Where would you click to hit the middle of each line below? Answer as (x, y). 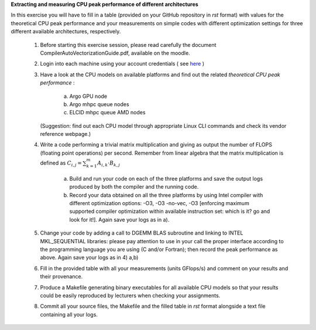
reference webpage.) (66, 134)
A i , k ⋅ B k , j (109, 164)
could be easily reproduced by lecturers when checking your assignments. (130, 295)
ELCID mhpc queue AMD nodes (107, 113)
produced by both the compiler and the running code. (134, 187)
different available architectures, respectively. (66, 32)
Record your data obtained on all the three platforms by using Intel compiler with (166, 195)
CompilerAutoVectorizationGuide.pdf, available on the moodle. (115, 53)
